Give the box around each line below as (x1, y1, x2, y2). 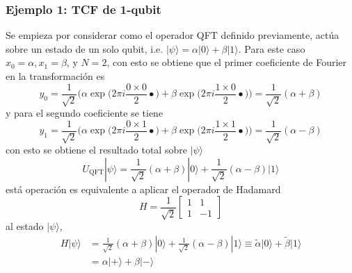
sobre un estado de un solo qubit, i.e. (6, 41, 163, 56)
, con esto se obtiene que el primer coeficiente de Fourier (106, 55, 346, 69)
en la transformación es (6, 69, 105, 83)
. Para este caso (238, 41, 305, 56)
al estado (6, 219, 44, 233)
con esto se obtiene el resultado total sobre (6, 142, 187, 157)
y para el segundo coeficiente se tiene (6, 106, 163, 120)
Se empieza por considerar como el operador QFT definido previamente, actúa (6, 28, 339, 42)
